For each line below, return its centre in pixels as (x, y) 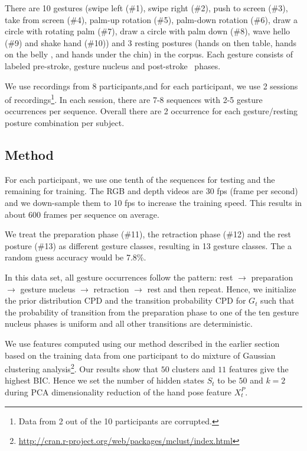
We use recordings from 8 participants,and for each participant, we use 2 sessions (151, 86)
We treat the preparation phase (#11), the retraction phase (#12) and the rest (148, 234)
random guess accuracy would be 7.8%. (76, 257)
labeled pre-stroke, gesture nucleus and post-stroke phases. (113, 65)
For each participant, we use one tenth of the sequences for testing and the (140, 179)
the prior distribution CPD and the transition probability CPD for (125, 300)
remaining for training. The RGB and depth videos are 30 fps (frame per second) (151, 191)
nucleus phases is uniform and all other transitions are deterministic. (129, 323)
